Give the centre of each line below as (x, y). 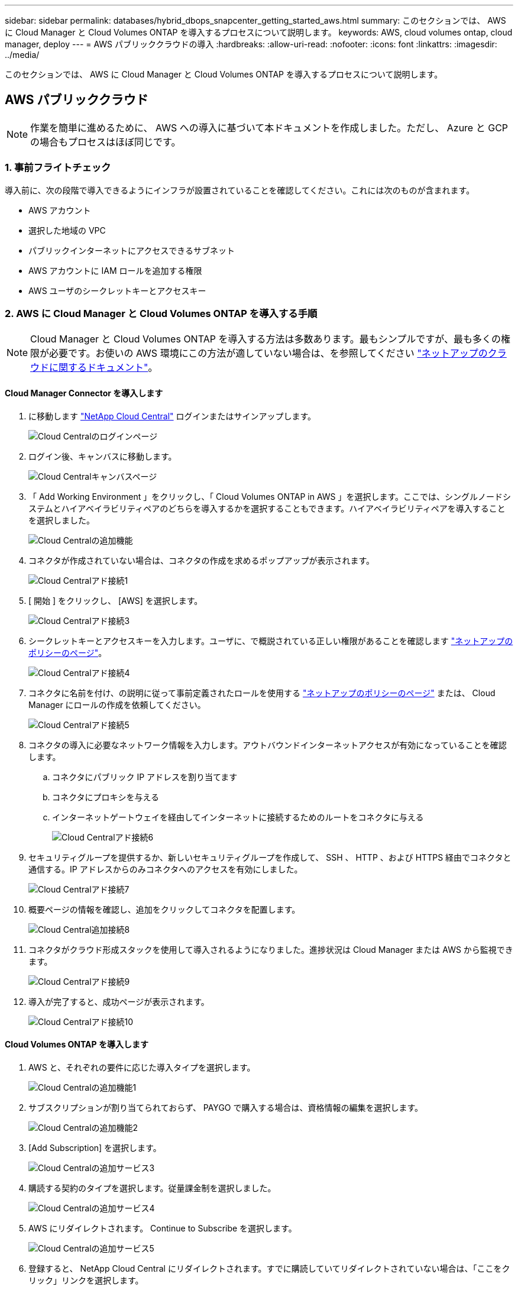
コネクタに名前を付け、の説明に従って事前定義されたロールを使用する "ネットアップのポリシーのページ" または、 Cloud (262, 693)
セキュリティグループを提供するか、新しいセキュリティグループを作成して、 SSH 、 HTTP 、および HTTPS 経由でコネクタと (270, 857)
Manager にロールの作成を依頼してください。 (117, 704)
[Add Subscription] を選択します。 (95, 1147)
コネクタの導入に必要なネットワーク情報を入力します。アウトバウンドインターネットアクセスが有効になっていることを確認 (268, 745)
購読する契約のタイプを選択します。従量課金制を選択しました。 (152, 1188)
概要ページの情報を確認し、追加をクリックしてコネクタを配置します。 (164, 909)
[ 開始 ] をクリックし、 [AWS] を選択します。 (116, 600)
